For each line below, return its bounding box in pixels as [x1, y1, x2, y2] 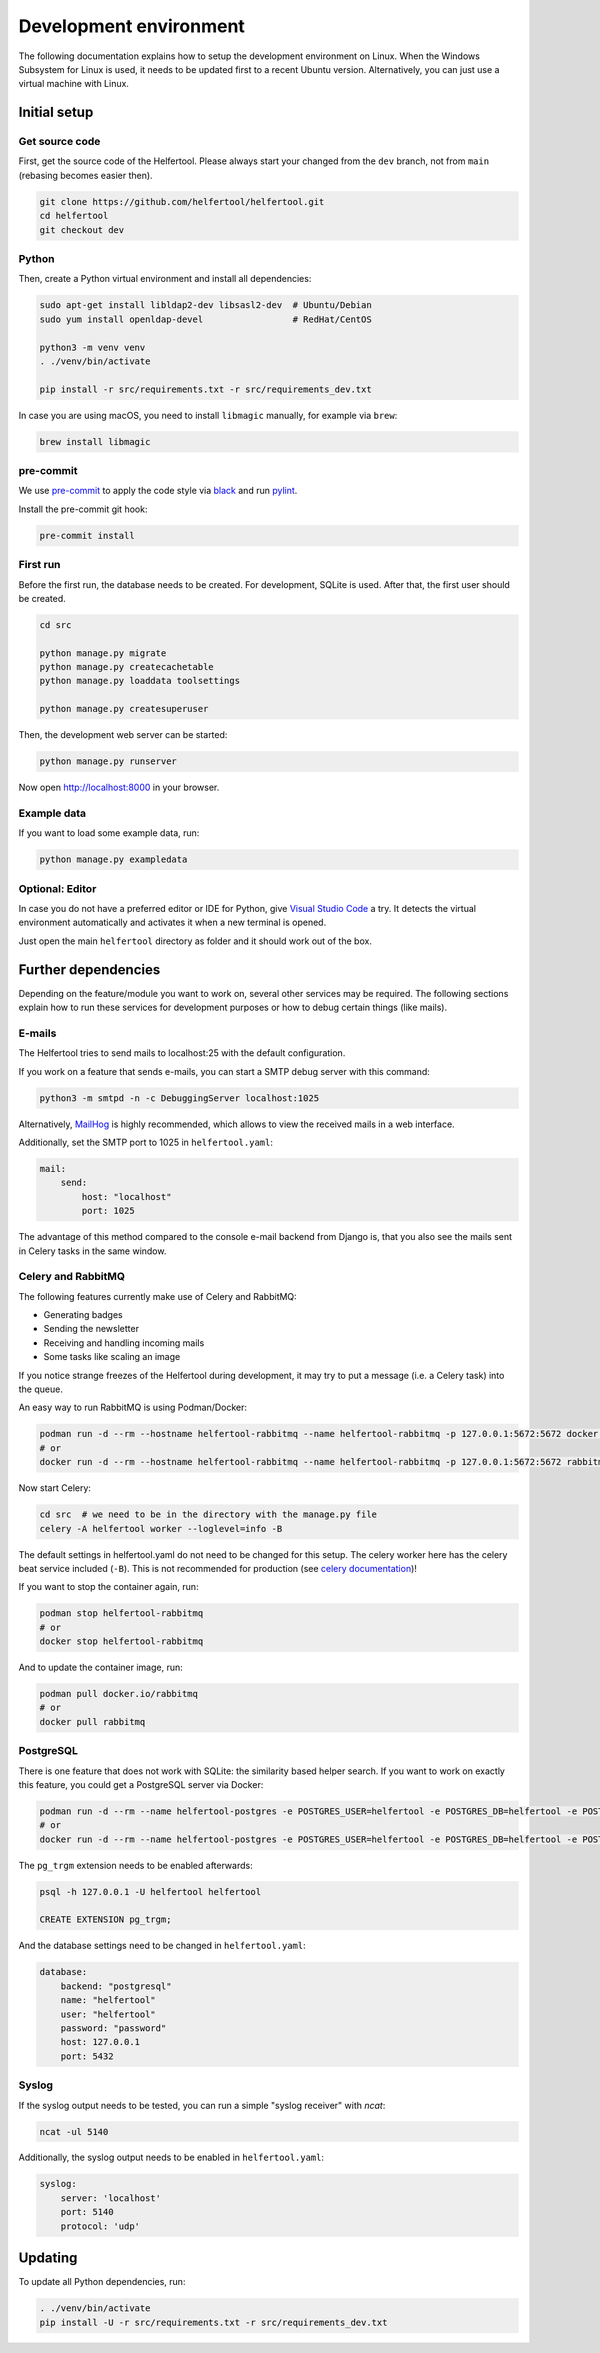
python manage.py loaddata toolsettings [39, 675, 240, 687]
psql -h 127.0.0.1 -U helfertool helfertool [39, 1886, 262, 1897]
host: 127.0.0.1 [60, 2036, 140, 2048]
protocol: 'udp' [60, 2220, 140, 2232]
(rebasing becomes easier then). [18, 169, 154, 181]
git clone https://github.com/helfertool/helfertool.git [39, 196, 325, 207]
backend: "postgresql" [60, 1980, 172, 1992]
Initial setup [18, 104, 94, 121]
